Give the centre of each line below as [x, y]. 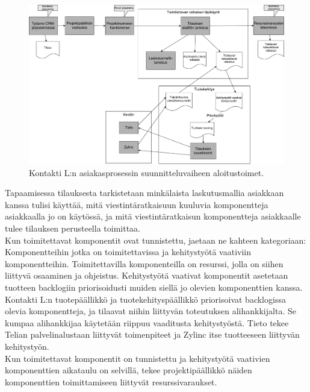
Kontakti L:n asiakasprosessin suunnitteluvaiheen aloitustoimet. [147, 172]
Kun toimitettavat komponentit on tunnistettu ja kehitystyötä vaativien [138, 358]
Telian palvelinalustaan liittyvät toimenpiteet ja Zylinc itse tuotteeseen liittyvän [152, 334]
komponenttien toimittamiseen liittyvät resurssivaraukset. [111, 381]
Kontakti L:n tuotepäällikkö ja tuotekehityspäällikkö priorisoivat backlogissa [145, 299]
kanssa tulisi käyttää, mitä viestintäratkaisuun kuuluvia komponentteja [137, 204]
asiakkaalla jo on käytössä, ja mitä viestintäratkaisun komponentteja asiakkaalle [153, 216]
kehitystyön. [27, 346]
